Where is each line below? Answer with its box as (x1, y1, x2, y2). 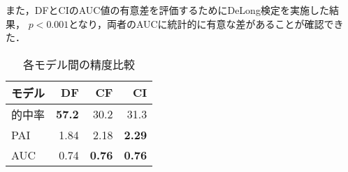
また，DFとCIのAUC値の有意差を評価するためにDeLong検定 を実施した (6, 3, 329, 17)
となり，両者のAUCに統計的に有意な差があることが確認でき (68, 16, 344, 31)
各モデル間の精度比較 (23, 56, 136, 72)
